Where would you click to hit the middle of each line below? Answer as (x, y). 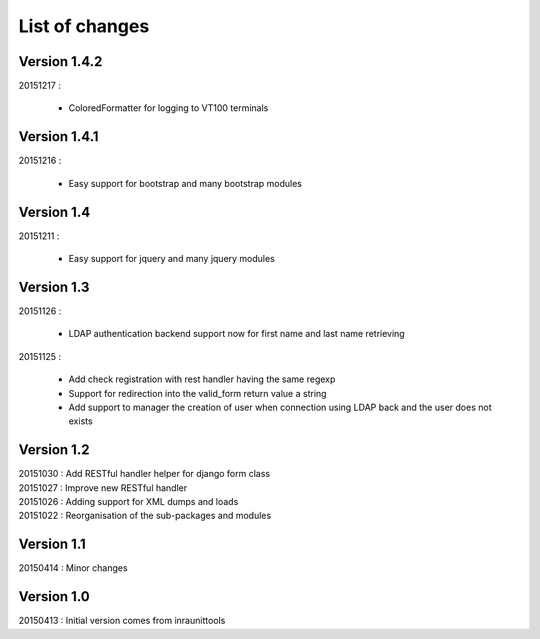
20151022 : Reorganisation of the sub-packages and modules (145, 516)
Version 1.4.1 (58, 136)
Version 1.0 (54, 596)
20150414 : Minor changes (73, 568)
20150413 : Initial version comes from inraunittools (122, 621)
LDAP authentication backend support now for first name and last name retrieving (236, 334)
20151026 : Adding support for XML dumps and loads (128, 501)
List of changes (84, 26)
